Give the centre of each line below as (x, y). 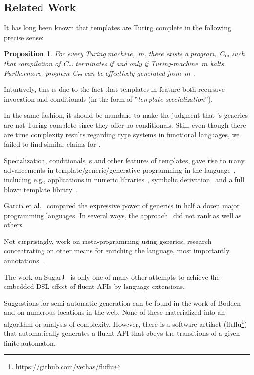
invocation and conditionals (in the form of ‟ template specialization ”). (108, 99)
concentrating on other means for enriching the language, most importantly (117, 251)
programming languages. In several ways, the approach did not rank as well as (123, 215)
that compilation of (32, 63)
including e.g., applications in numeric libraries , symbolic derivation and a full (124, 179)
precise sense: (24, 37)
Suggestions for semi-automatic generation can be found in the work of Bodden (123, 302)
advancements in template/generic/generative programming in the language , (120, 170)
